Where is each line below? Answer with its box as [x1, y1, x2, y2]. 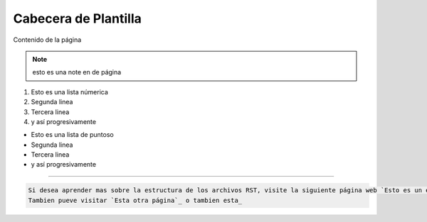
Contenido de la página [13, 35, 82, 44]
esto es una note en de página [32, 68, 122, 77]
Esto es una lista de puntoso [31, 131, 114, 139]
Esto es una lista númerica [31, 87, 108, 96]
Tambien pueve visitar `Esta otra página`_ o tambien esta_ [28, 196, 243, 204]
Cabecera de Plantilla [13, 11, 142, 26]
